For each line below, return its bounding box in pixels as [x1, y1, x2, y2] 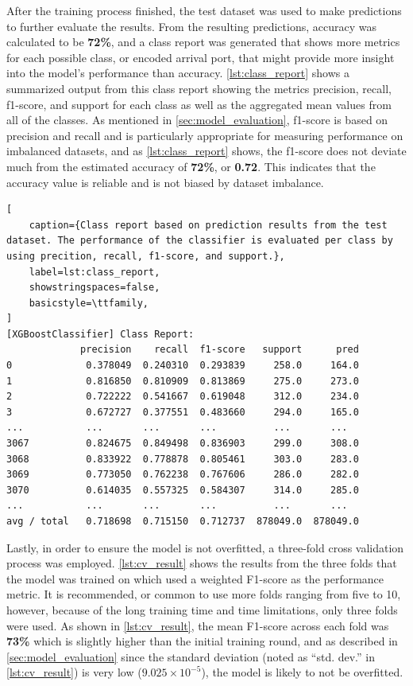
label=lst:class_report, [29, 266, 160, 278]
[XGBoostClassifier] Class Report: [6, 328, 195, 340]
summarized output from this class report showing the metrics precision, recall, [6, 80, 392, 96]
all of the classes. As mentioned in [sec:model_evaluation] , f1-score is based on [6, 111, 388, 128]
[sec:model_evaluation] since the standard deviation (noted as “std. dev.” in [6, 648, 375, 665]
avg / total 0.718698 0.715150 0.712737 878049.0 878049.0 [6, 516, 359, 527]
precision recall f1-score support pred [80, 344, 359, 356]
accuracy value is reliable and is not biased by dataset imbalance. [6, 173, 324, 190]
